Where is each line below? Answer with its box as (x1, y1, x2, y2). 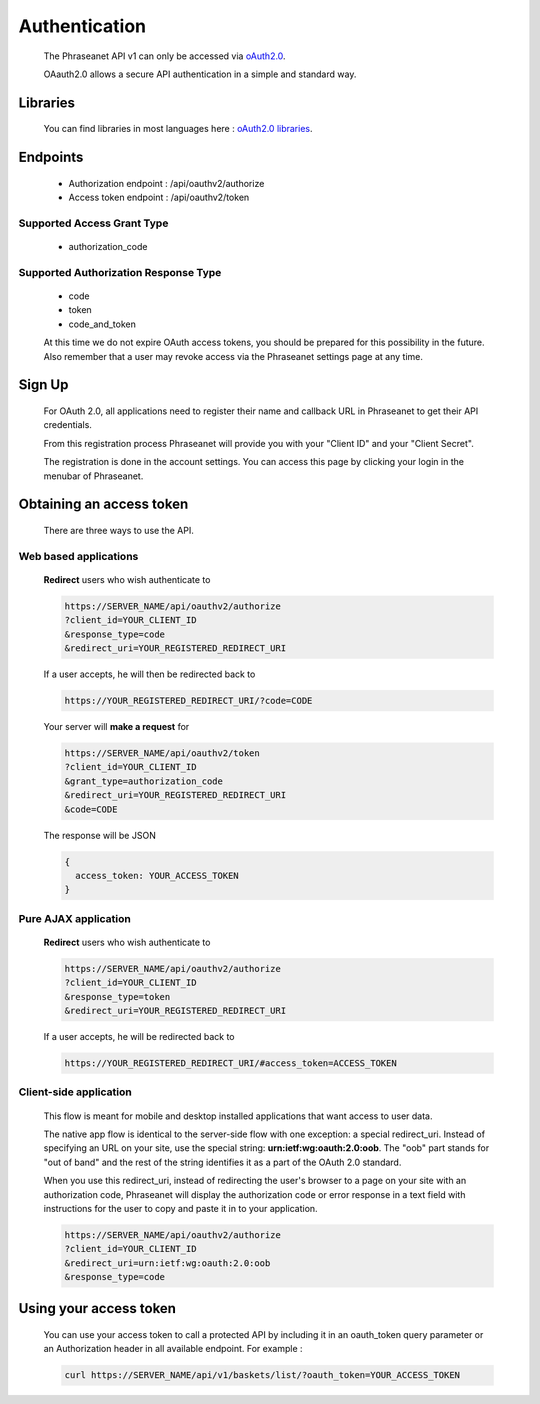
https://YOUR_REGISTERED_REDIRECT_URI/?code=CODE (64, 695, 313, 707)
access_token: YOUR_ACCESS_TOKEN (75, 870, 239, 881)
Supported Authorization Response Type (18, 265, 222, 279)
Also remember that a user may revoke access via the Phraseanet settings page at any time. (43, 350, 424, 362)
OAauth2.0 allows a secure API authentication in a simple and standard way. (43, 68, 357, 80)
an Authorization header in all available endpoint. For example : (43, 1343, 304, 1355)
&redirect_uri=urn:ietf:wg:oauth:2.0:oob (64, 1257, 271, 1269)
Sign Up (18, 376, 69, 394)
